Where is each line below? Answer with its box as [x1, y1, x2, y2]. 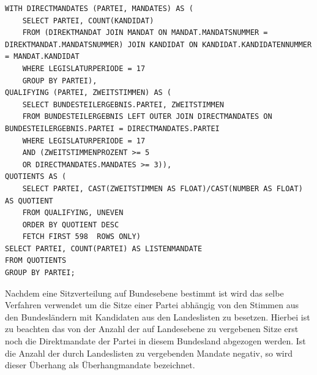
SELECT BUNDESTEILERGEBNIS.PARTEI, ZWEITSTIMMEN [22, 100, 224, 109]
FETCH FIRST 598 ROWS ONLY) [22, 232, 141, 241]
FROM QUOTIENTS [5, 256, 67, 265]
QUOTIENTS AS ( [5, 172, 67, 181]
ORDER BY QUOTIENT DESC [22, 220, 119, 229]
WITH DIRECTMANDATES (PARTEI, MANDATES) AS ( [5, 4, 193, 13]
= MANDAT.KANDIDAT [5, 52, 80, 61]
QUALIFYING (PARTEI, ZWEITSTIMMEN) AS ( [5, 88, 172, 97]
